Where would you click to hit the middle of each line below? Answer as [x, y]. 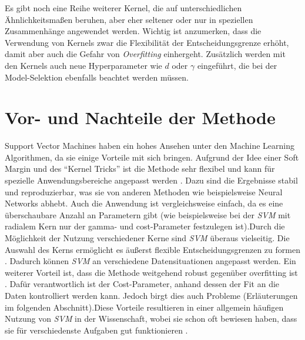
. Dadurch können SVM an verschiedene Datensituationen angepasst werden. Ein [150, 261]
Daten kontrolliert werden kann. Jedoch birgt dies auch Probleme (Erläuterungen [151, 295]
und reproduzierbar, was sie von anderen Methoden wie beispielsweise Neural [144, 191]
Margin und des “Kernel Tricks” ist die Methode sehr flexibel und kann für [140, 169]
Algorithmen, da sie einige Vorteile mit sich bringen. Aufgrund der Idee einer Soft [152, 157]
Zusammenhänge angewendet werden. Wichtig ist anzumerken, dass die [133, 31]
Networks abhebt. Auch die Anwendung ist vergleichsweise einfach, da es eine [144, 203]
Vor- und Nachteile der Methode [140, 117]
